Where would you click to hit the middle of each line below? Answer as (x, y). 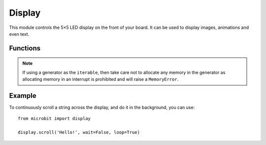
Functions (25, 48)
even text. (19, 34)
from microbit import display (54, 119)
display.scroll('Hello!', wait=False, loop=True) (79, 133)
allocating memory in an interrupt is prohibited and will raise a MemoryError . (100, 79)
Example (23, 96)
